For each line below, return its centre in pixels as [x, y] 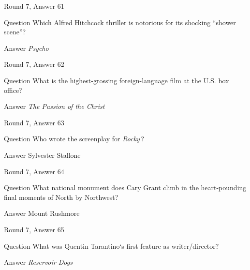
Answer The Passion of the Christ [54, 106]
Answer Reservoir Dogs [38, 262]
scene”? [15, 32]
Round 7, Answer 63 [34, 122]
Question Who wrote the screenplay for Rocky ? [74, 139]
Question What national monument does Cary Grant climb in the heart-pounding [125, 187]
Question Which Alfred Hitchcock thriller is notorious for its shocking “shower [120, 22]
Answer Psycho [26, 48]
